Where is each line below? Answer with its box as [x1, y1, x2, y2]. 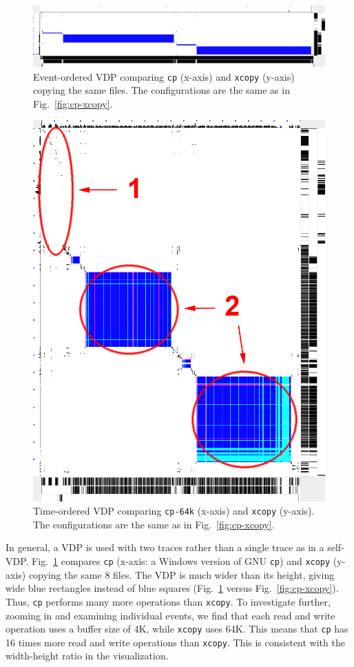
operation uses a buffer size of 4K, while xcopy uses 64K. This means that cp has [6, 621, 348, 636]
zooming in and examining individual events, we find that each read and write [6, 608, 335, 622]
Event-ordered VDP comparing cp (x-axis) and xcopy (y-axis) [33, 69, 295, 83]
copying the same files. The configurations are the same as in [33, 83, 290, 97]
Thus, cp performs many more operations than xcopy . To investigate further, [6, 594, 331, 608]
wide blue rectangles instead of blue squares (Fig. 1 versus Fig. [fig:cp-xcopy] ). [6, 581, 339, 595]
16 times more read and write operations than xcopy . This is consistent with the [6, 635, 345, 649]
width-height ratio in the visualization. [6, 648, 169, 663]
